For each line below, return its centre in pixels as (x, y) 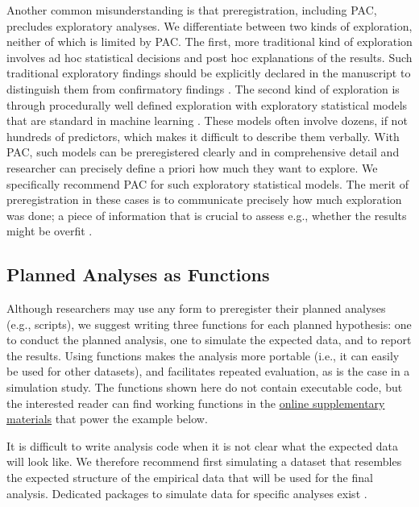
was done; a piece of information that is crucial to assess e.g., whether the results (207, 215)
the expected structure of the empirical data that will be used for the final (190, 478)
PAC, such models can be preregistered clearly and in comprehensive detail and (203, 152)
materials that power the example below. (107, 419)
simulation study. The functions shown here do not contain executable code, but (205, 387)
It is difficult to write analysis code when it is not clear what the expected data (203, 445)
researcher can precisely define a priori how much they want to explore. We (192, 167)
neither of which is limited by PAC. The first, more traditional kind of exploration (209, 42)
